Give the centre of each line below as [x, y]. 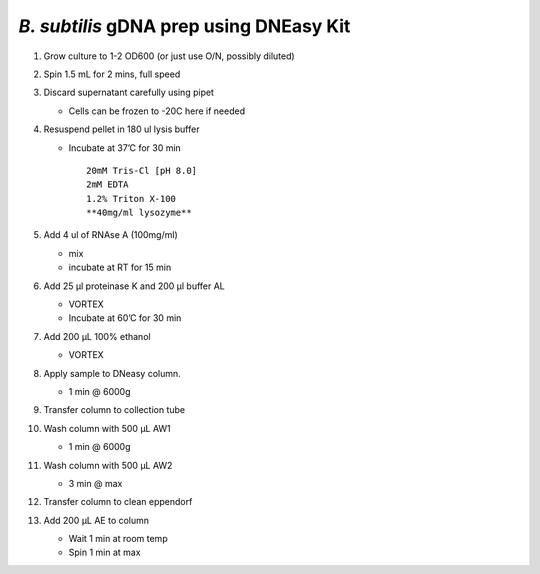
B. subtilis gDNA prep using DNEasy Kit [184, 26]
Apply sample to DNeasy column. [112, 373]
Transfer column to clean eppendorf [118, 502]
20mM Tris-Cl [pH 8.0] [142, 170]
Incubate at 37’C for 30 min [125, 147]
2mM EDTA [107, 184]
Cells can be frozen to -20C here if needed [156, 111]
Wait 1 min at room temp [118, 539]
